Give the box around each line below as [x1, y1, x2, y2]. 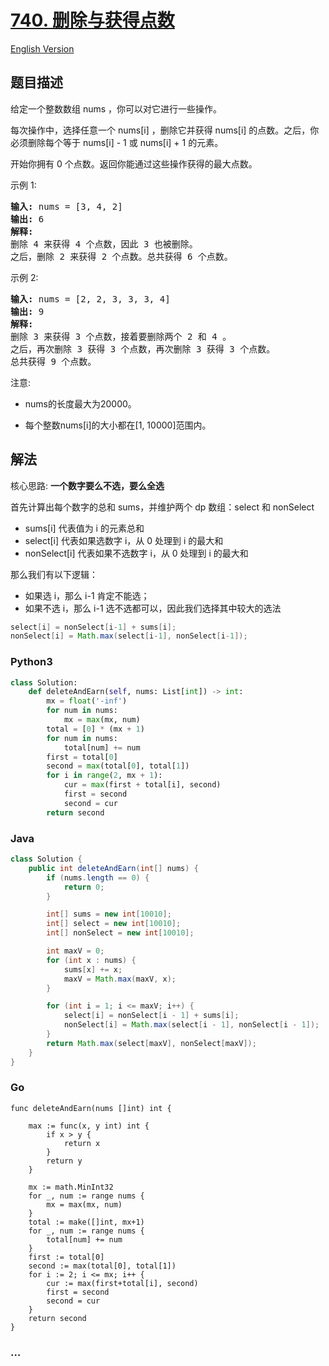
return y [46, 1156, 83, 1166]
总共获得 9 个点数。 [10, 356, 97, 367]
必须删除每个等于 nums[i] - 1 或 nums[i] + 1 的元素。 [10, 136, 224, 148]
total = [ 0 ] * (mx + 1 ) [46, 724, 145, 734]
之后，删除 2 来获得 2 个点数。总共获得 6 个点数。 [10, 251, 233, 262]
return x [63, 1138, 101, 1148]
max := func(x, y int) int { [28, 1121, 150, 1131]
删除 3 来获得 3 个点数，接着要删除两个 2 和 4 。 [10, 331, 232, 342]
